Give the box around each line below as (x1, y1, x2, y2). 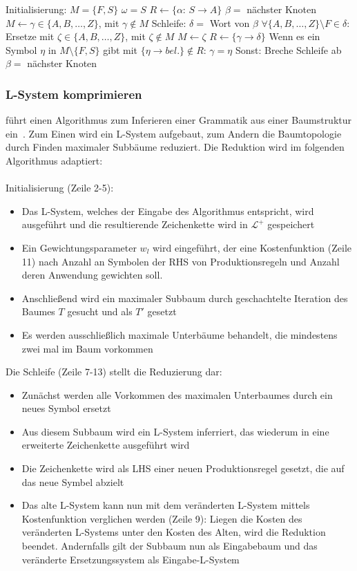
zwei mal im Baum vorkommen (21, 341, 153, 355)
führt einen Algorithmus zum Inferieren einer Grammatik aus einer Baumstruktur (6, 113, 352, 127)
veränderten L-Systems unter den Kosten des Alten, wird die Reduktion (21, 525, 326, 539)
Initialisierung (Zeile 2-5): (6, 180, 114, 195)
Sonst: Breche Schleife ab (235, 42, 342, 57)
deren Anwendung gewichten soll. (21, 268, 163, 282)
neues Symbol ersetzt (21, 401, 111, 415)
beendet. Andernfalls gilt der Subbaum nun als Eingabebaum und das (21, 539, 318, 553)
